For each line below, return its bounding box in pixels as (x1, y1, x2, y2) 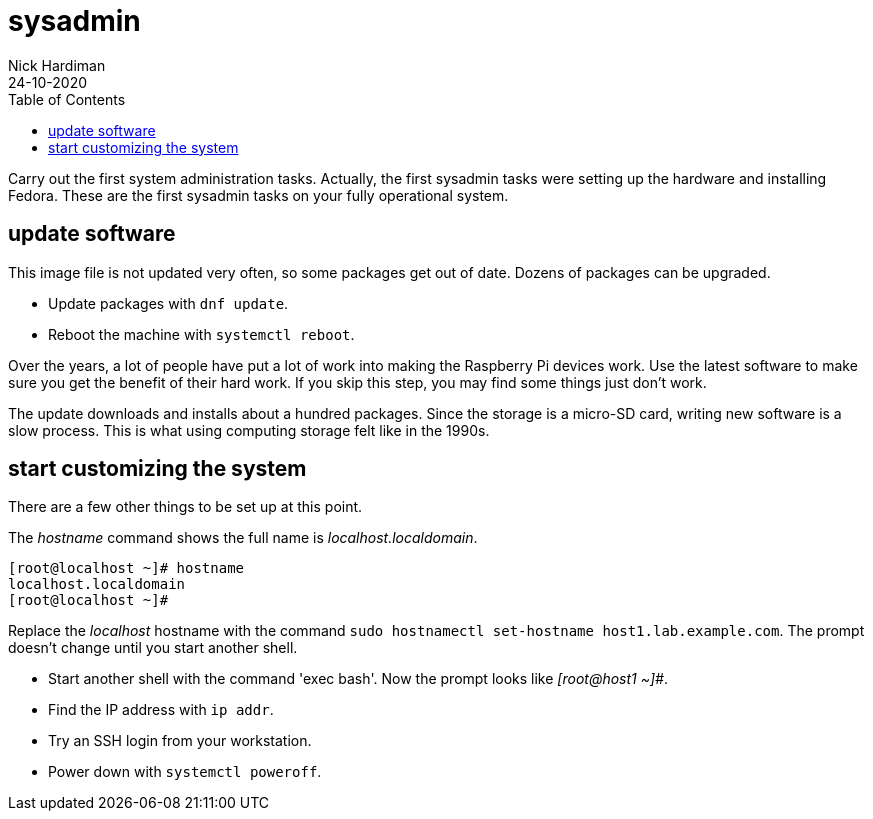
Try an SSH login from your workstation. (48, 732, 312, 750)
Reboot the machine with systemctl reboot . (48, 325, 355, 343)
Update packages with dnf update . (48, 294, 289, 312)
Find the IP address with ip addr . (48, 701, 274, 719)
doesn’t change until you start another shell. (8, 639, 298, 657)
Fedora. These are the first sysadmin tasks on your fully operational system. (8, 186, 509, 204)
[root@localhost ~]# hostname (8, 560, 245, 577)
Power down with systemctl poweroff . (48, 763, 322, 781)
